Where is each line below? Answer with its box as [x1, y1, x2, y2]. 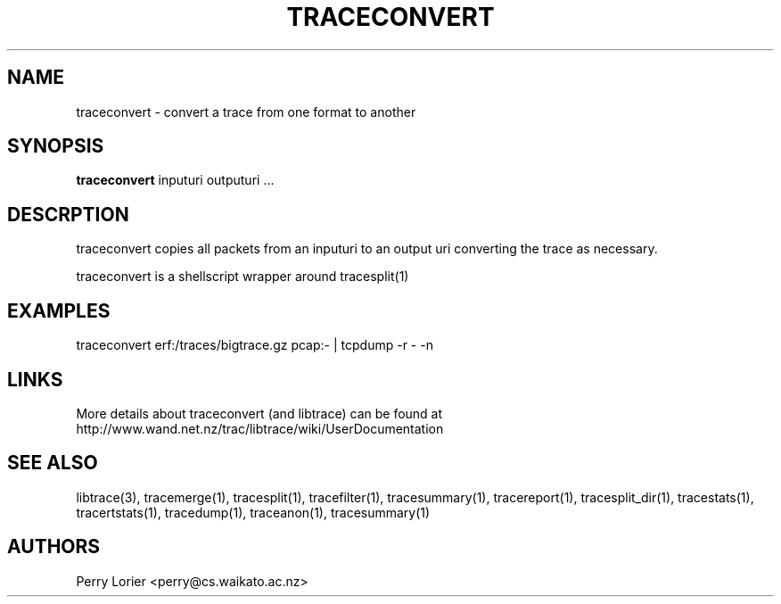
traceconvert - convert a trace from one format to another [76, 103, 416, 120]
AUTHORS [7, 535, 101, 558]
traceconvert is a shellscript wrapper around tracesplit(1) [76, 269, 409, 285]
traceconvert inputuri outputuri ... [76, 172, 275, 188]
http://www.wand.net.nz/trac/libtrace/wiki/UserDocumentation [76, 420, 444, 436]
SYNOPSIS [7, 135, 104, 158]
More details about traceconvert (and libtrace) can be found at [76, 405, 443, 421]
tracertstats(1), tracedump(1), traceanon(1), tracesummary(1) [76, 504, 431, 520]
